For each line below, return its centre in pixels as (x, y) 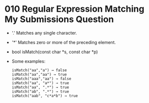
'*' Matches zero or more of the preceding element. (64, 42)
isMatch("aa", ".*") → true (40, 87)
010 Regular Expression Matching (74, 9)
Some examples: (28, 61)
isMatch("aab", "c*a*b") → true (45, 96)
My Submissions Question (59, 19)
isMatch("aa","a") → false (39, 70)
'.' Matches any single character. (44, 33)
